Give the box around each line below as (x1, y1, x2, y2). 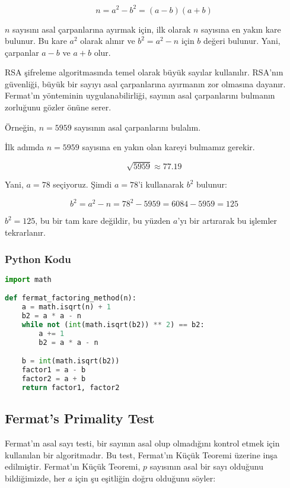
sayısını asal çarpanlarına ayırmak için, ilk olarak (12, 23, 191, 35)
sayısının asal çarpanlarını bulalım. (74, 121, 201, 133)
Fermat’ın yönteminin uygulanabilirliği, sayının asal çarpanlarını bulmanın (5, 89, 275, 102)
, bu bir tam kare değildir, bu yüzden (35, 214, 171, 227)
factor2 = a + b (21, 375, 86, 384)
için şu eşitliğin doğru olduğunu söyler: (75, 471, 216, 484)
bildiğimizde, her (5, 471, 65, 484)
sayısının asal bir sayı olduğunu (149, 460, 264, 473)
